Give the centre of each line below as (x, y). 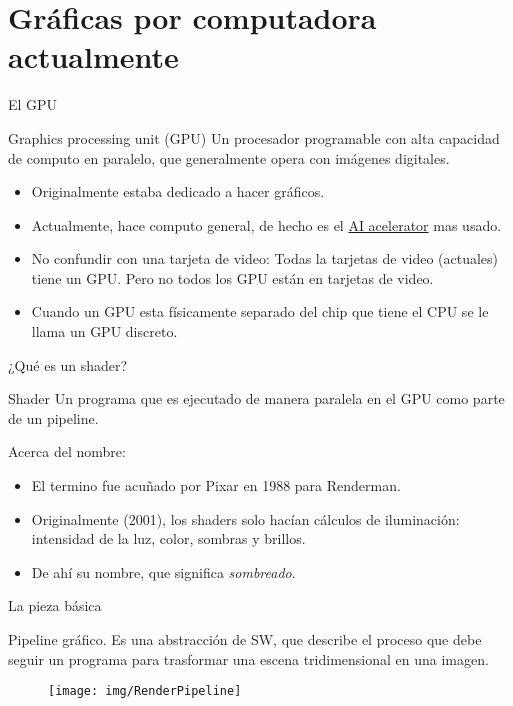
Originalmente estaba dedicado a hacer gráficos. (178, 191)
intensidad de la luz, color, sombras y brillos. (168, 538)
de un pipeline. (53, 417)
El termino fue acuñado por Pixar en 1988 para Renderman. (216, 485)
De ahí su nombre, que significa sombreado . (163, 571)
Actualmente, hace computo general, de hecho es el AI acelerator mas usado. (266, 224)
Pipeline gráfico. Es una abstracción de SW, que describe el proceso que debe (245, 639)
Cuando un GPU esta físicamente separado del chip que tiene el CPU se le (260, 311)
